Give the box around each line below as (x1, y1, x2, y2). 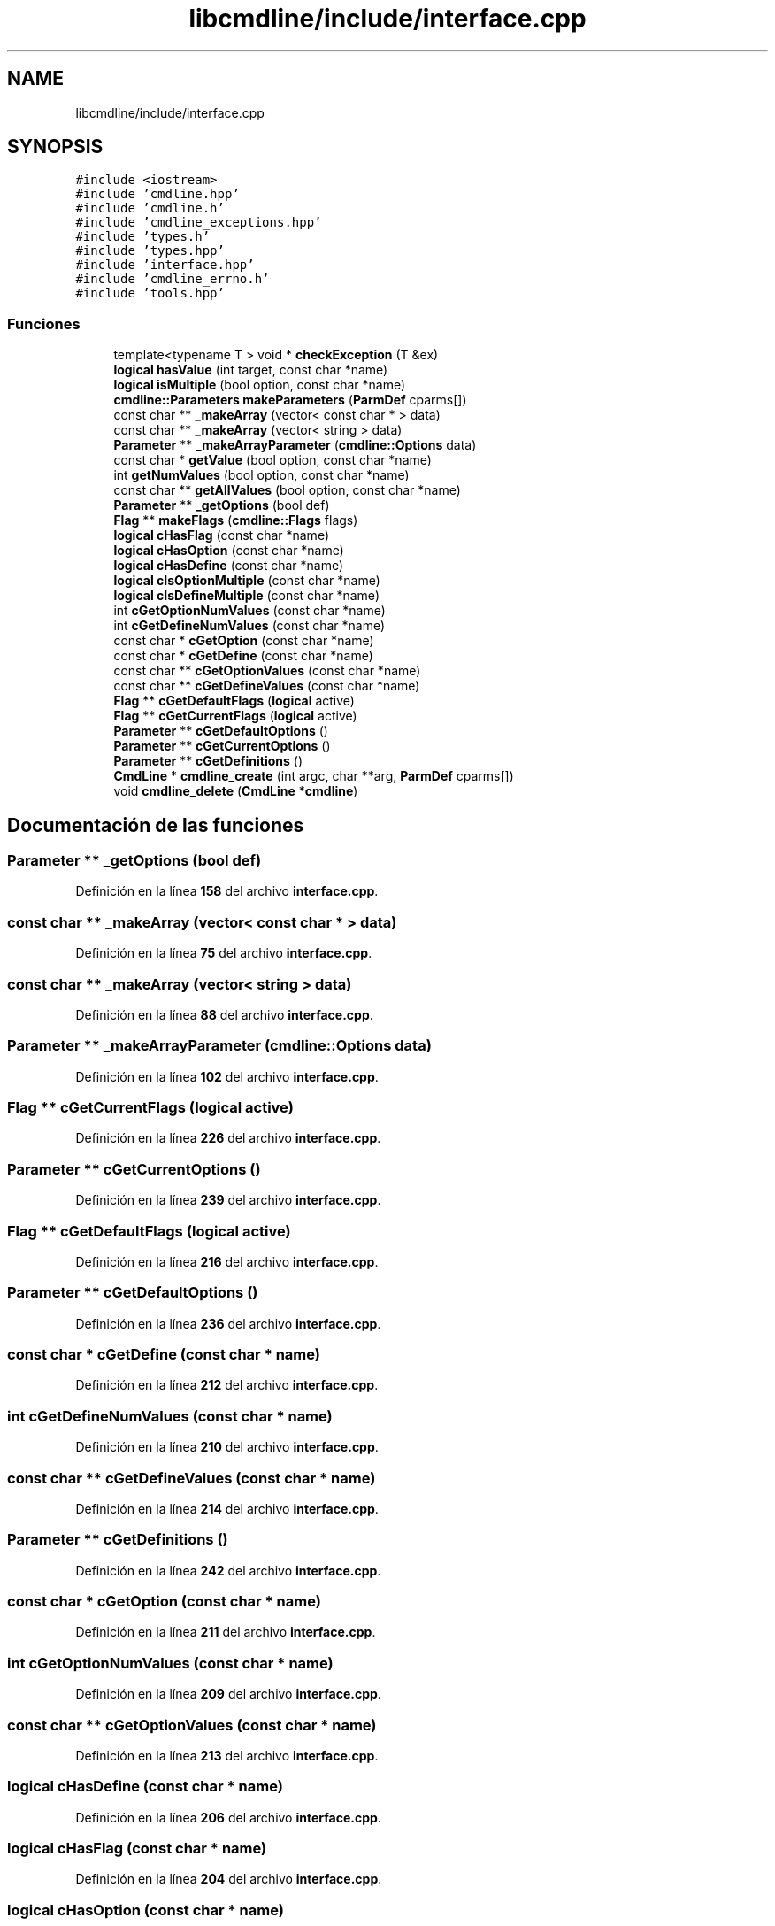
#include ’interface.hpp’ (75, 258, 255, 273)
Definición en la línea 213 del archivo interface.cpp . (75, 1747, 379, 1763)
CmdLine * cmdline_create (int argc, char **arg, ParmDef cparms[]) (113, 768, 514, 784)
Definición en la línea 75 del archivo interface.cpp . (75, 945, 372, 961)
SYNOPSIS (7, 135, 104, 158)
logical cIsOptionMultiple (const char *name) (113, 573, 380, 589)
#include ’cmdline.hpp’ (75, 187, 240, 202)
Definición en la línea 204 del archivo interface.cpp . (75, 1871, 382, 1887)
